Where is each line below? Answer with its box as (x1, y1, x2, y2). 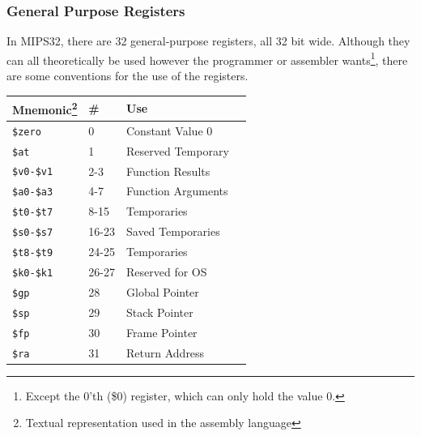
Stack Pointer (126, 303, 193, 320)
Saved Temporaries (126, 223, 220, 240)
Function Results (126, 162, 210, 179)
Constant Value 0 (126, 122, 213, 139)
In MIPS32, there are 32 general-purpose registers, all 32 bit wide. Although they (6, 32, 410, 49)
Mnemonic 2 (12, 99, 78, 118)
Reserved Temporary (126, 142, 229, 159)
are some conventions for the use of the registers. (6, 67, 249, 84)
